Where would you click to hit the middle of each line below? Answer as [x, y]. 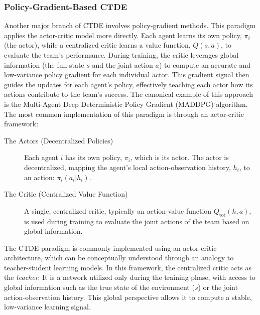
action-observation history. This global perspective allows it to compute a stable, [128, 297]
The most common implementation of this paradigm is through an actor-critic [124, 114]
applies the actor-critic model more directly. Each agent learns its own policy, [123, 35]
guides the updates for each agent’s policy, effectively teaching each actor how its [128, 84]
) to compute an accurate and [205, 64]
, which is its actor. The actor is [179, 157]
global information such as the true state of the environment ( [99, 287]
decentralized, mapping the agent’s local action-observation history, [127, 167]
